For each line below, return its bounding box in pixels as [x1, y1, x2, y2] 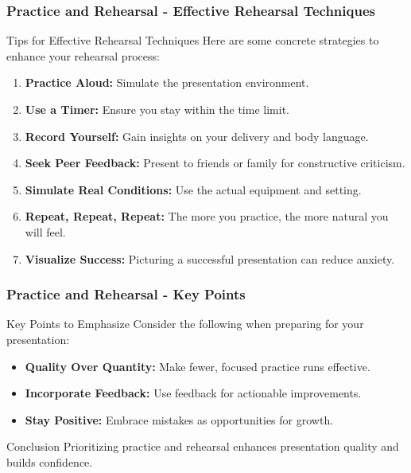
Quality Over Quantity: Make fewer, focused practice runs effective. [25, 358, 370, 374]
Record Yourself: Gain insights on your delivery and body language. [25, 127, 369, 144]
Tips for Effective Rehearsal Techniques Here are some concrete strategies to [6, 32, 379, 49]
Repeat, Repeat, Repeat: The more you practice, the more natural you [25, 208, 389, 225]
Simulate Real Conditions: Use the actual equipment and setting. [25, 181, 362, 197]
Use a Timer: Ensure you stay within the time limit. [25, 101, 289, 117]
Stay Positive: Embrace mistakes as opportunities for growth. [25, 411, 334, 428]
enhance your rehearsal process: [6, 47, 160, 64]
